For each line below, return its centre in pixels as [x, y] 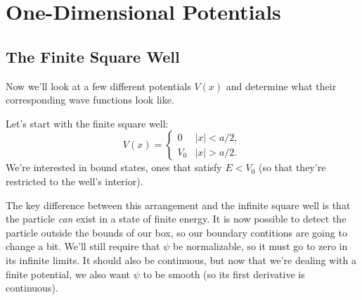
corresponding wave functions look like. [90, 100]
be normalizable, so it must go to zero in [260, 246]
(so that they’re [292, 167]
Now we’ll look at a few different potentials [98, 86]
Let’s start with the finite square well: [87, 123]
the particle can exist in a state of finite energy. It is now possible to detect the [176, 219]
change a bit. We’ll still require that [83, 246]
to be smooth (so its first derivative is [224, 274]
